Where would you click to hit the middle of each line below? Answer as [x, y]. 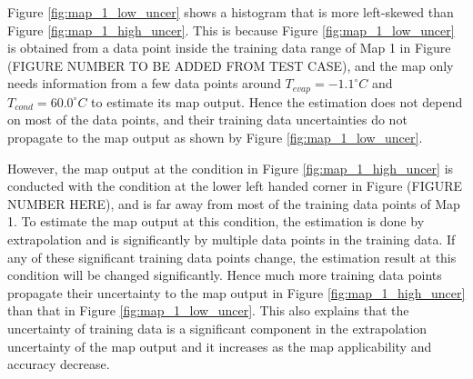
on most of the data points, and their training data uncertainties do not [207, 120]
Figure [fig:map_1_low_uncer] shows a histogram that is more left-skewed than [231, 12]
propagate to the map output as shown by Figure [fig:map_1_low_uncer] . [215, 138]
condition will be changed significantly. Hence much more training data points [225, 275]
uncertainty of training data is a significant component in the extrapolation [217, 328]
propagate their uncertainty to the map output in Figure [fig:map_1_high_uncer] [236, 292]
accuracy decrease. [59, 364]
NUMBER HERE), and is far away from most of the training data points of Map [234, 203]
